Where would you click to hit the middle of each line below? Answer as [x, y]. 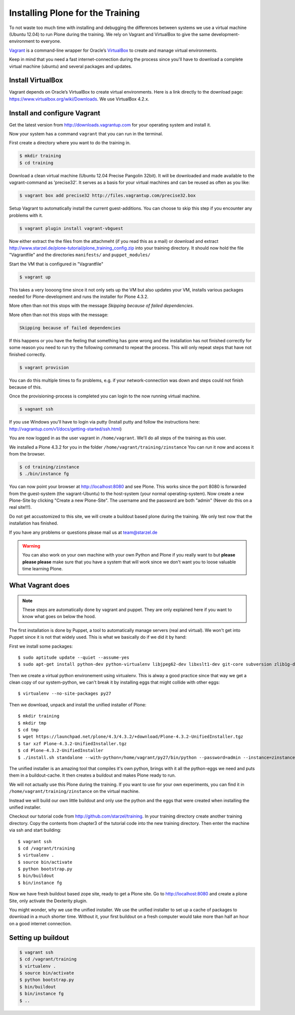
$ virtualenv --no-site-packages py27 [65, 694]
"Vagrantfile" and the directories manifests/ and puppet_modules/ [80, 255]
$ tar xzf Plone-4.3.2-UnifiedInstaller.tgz [73, 743]
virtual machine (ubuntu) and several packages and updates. [71, 66]
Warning [31, 546]
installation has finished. [34, 523]
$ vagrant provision [44, 367]
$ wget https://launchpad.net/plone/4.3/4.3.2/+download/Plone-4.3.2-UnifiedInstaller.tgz [131, 737]
